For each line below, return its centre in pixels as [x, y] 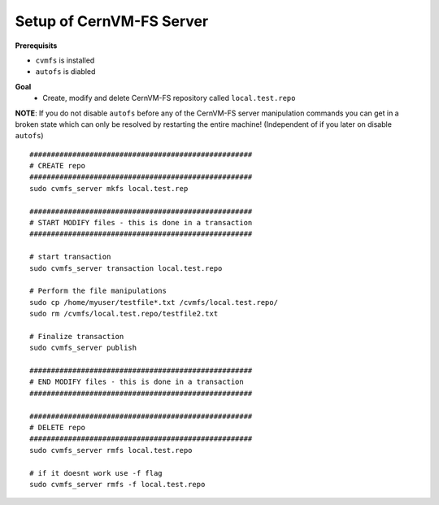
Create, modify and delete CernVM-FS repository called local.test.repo [169, 98]
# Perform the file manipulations [98, 291]
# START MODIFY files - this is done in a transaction [141, 223]
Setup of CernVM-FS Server [112, 21]
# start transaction [70, 257]
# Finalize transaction [77, 336]
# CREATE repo [57, 166]
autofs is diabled [65, 72]
